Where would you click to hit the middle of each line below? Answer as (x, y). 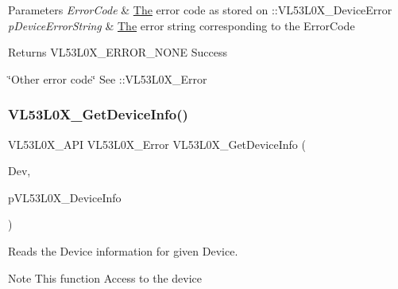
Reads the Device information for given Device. (123, 250)
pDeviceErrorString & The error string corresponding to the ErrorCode (182, 25)
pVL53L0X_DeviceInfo (65, 197)
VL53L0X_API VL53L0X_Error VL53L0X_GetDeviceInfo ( (157, 144)
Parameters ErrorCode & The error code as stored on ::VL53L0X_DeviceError (200, 10)
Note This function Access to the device (105, 277)
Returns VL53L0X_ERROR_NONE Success (118, 52)
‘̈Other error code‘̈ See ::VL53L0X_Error (108, 78)
